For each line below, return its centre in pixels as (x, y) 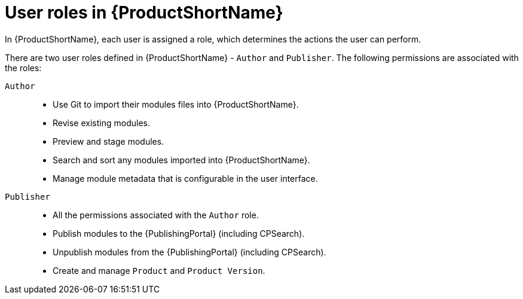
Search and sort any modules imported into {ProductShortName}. (181, 160)
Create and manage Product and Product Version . (159, 270)
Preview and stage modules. (108, 141)
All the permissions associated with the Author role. (156, 215)
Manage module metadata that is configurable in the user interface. (185, 178)
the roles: (23, 68)
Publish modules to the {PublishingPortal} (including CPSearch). (179, 233)
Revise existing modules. (101, 123)
